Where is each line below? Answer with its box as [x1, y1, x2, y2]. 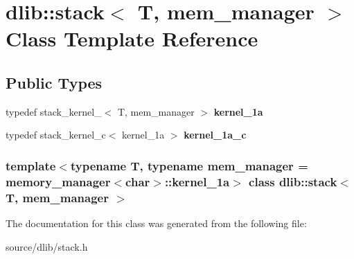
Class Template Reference [6, 24, 258, 53]
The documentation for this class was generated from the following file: [6, 216, 307, 231]
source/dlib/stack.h [6, 239, 88, 253]
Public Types [6, 71, 103, 93]
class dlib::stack [249, 172, 337, 190]
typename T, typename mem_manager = [70, 157, 308, 174]
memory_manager [6, 172, 111, 190]
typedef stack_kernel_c [6, 127, 106, 142]
